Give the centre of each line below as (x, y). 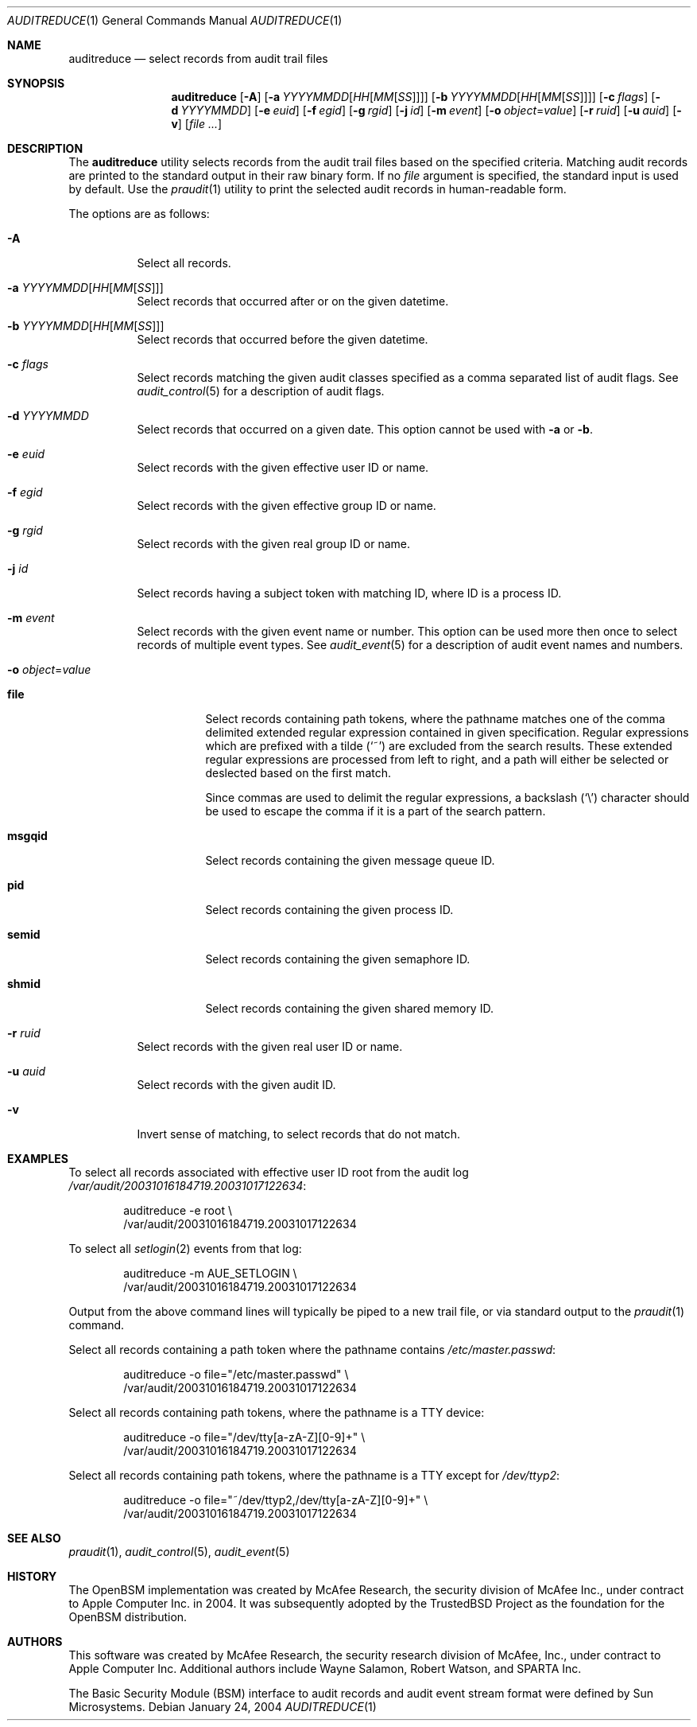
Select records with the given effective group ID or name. (287, 506)
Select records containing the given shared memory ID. (349, 1008)
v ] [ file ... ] (197, 124)
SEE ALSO (34, 1538)
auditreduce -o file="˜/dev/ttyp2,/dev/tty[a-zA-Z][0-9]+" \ (276, 1500)
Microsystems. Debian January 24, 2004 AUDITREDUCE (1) (223, 1707)
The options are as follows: (139, 214)
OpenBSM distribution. (128, 1617)
